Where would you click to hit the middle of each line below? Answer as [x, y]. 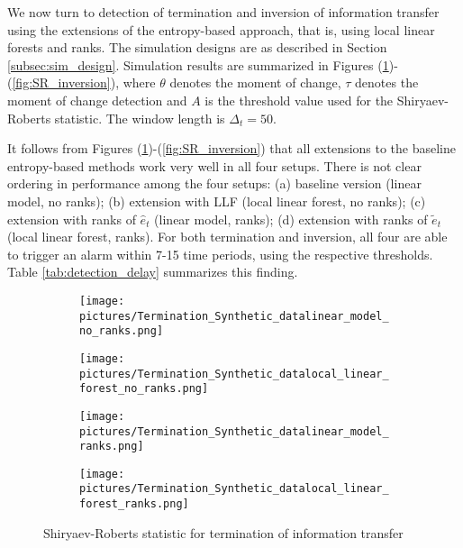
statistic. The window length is [140, 118]
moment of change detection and [97, 100]
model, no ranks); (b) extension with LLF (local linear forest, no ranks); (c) [217, 201]
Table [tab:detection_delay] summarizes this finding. [153, 272]
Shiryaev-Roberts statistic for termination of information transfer [223, 532]
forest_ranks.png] [134, 504]
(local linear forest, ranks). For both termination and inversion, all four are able [227, 237]
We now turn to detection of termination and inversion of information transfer [223, 12]
